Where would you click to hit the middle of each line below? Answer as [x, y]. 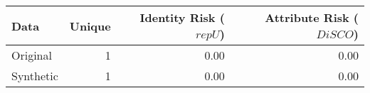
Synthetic [35, 76]
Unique [90, 26]
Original [32, 55]
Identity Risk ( [182, 17]
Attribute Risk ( [312, 17]
